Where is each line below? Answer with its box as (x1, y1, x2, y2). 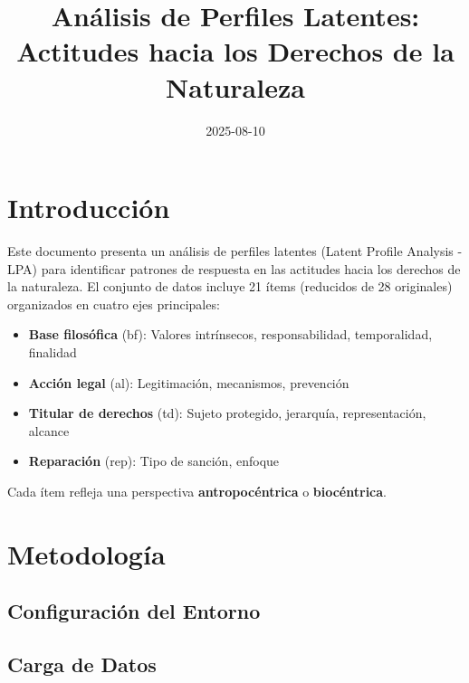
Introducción (7, 189, 170, 226)
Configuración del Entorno (7, 597, 261, 625)
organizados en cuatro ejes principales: (7, 294, 220, 313)
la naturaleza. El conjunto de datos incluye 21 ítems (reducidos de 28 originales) (7, 277, 453, 296)
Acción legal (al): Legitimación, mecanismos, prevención (28, 373, 349, 392)
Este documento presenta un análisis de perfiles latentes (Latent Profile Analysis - (7, 242, 463, 261)
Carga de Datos (7, 650, 157, 678)
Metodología (7, 535, 166, 572)
